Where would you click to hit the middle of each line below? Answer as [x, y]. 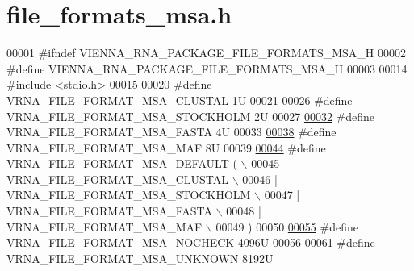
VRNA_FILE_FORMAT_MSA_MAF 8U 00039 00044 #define [166, 147]
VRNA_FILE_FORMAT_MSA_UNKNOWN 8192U [140, 258]
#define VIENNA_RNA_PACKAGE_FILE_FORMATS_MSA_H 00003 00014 [207, 68]
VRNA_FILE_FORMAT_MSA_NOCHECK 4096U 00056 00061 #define [191, 242]
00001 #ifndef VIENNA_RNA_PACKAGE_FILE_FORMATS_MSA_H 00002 [207, 53]
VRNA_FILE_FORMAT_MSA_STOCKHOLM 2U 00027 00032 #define [191, 116]
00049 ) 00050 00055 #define [287, 226]
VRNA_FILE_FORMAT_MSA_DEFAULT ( [122, 163]
